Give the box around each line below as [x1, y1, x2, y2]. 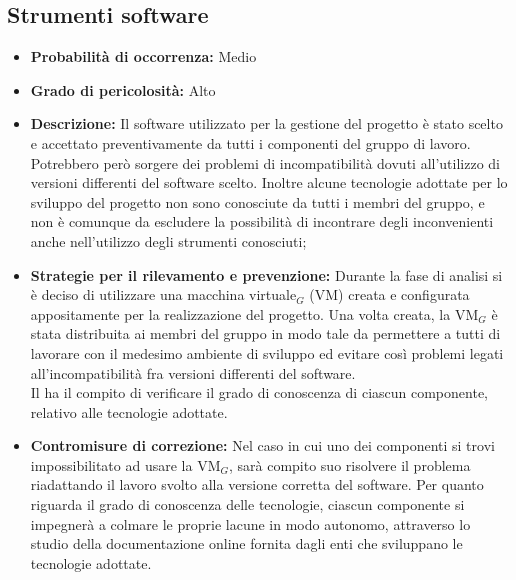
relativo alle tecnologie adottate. [30, 401, 228, 422]
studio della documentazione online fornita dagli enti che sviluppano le [30, 533, 463, 554]
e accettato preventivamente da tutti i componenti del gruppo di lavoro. [30, 132, 471, 153]
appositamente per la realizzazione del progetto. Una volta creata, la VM [30, 303, 479, 324]
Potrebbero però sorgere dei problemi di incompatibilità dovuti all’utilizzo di [30, 152, 500, 173]
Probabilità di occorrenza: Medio [30, 46, 257, 67]
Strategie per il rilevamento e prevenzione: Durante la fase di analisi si [30, 264, 503, 285]
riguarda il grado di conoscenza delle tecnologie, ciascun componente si [30, 494, 465, 515]
